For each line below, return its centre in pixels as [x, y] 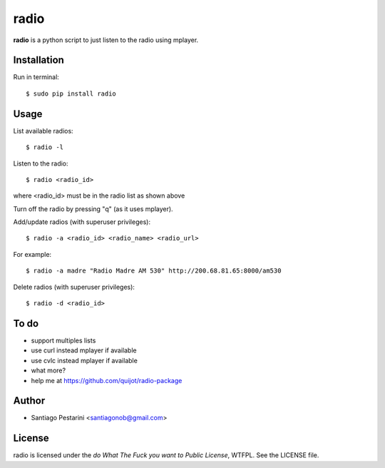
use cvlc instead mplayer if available [84, 360]
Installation [38, 60]
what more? [48, 370]
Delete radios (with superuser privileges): [74, 287]
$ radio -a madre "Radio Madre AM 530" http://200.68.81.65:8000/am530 [154, 271]
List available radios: [43, 131]
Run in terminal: [36, 77]
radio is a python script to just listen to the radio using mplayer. [106, 40]
